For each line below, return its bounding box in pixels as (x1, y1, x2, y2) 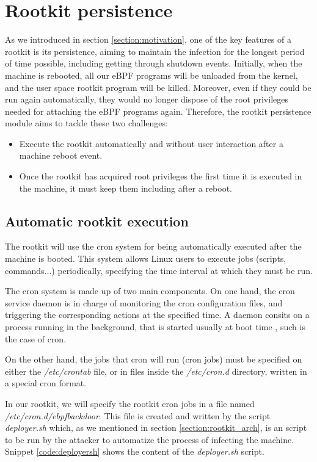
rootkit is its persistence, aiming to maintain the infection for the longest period (5, 45, 305, 57)
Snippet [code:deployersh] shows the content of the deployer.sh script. (5, 445, 264, 458)
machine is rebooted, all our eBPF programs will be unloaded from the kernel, (5, 68, 298, 81)
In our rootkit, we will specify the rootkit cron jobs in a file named (5, 397, 255, 410)
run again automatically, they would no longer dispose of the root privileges (5, 93, 288, 106)
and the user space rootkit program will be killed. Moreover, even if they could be (5, 81, 312, 93)
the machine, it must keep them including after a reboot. (19, 181, 233, 194)
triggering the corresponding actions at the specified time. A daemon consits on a (5, 308, 310, 321)
